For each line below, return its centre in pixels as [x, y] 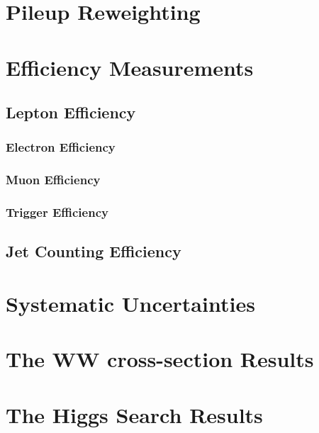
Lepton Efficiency [71, 112]
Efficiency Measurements [130, 67]
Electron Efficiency [61, 147]
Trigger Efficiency [57, 212]
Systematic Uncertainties [130, 304]
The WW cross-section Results [160, 359]
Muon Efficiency [53, 180]
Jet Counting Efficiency [94, 251]
